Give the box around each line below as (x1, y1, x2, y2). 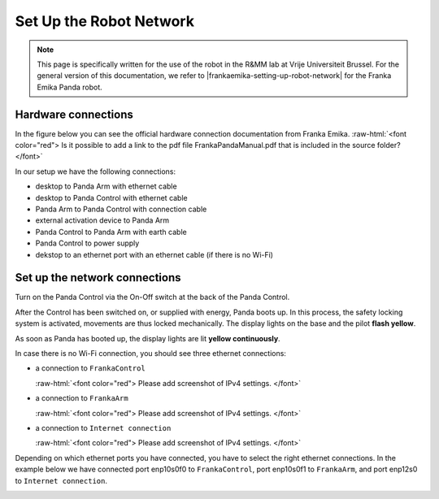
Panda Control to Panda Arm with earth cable (35, 227, 187, 236)
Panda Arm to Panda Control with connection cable (35, 204, 207, 214)
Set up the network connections (15, 271, 182, 284)
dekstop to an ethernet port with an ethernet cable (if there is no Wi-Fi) (35, 249, 274, 259)
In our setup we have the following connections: (15, 167, 176, 176)
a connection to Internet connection (35, 423, 172, 432)
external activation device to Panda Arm (35, 215, 170, 225)
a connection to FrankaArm (35, 393, 129, 403)
